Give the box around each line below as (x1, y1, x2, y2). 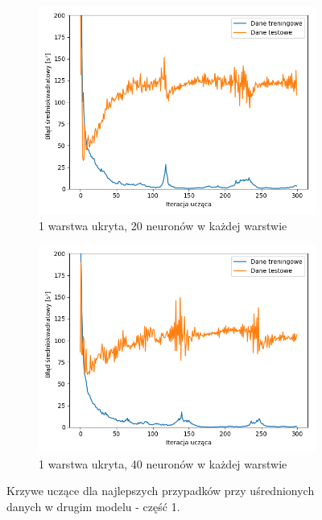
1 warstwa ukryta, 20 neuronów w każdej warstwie (39, 217, 287, 233)
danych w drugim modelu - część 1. (6, 497, 180, 514)
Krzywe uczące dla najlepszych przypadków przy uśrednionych (6, 482, 315, 499)
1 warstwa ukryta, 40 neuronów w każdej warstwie (39, 455, 287, 472)
